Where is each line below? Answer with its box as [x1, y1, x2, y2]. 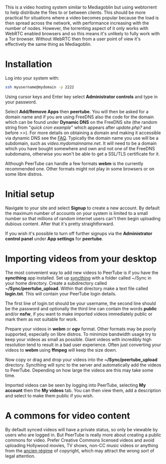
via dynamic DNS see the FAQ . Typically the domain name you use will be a [5, 135, 159, 141]
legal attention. [5, 453, 36, 459]
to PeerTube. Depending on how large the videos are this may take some [5, 367, 154, 373]
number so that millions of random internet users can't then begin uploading [5, 215, 161, 221]
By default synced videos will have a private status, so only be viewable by [5, 426, 158, 432]
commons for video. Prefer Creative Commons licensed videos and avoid [5, 437, 155, 443]
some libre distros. [5, 171, 43, 177]
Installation [5, 59, 53, 70]
